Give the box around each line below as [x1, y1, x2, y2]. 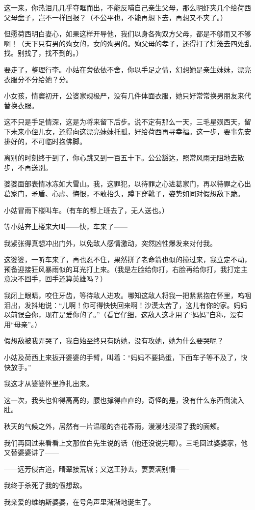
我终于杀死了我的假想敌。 [4, 480, 86, 490]
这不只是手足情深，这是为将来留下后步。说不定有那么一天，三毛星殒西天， [4, 117, 244, 127]
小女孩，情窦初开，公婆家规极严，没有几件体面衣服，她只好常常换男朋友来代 [4, 90, 251, 101]
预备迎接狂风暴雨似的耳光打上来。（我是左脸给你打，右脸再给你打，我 [4, 264, 227, 274]
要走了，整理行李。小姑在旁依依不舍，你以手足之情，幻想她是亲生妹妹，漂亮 [4, 64, 251, 74]
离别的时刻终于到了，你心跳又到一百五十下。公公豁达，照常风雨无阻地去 [4, 152, 237, 163]
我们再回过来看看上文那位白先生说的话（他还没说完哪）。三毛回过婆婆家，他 [4, 437, 248, 448]
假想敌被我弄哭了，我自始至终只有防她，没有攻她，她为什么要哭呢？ [4, 335, 224, 346]
